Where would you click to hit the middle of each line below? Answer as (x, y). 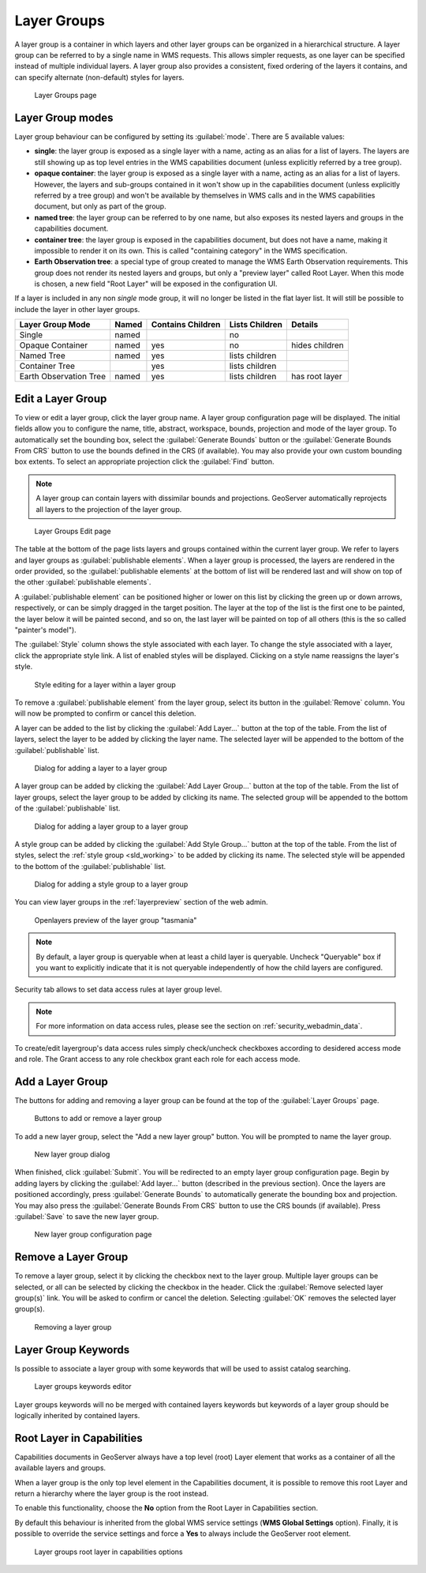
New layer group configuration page (93, 1234)
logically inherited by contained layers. (77, 1415)
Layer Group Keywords (72, 1350)
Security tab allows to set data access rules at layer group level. (118, 990)
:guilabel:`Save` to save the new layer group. (87, 1216)
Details (305, 325)
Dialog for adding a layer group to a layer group (111, 826)
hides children (318, 345)
